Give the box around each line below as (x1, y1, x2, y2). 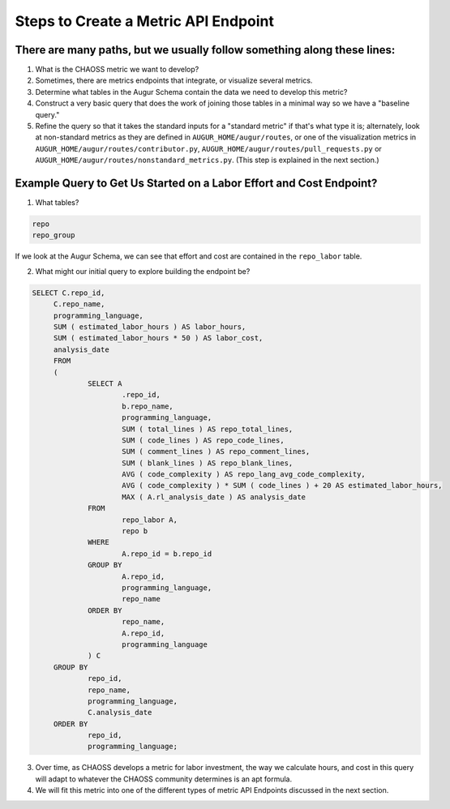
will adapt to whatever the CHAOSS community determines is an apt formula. (35, 774, 292, 784)
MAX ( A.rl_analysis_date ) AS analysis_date (122, 492, 306, 502)
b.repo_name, (122, 401, 174, 411)
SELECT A (88, 379, 122, 388)
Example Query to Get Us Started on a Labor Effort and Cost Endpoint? (15, 177, 378, 190)
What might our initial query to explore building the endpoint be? (35, 266, 251, 276)
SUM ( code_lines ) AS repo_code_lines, (122, 435, 285, 445)
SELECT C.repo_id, (32, 288, 105, 297)
